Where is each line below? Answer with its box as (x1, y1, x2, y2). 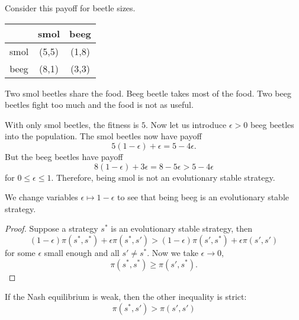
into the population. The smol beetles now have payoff (5, 130, 202, 142)
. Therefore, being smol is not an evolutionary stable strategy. (51, 171, 275, 183)
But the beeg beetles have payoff (5, 150, 123, 162)
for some (5, 246, 36, 258)
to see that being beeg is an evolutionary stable (117, 191, 290, 203)
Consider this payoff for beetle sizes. (5, 2, 136, 14)
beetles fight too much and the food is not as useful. (5, 98, 194, 111)
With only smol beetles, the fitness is (5, 118, 139, 130)
